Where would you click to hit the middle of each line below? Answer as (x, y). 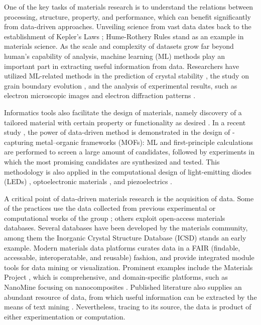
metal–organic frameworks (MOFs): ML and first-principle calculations (145, 142)
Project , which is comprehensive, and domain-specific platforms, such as (116, 277)
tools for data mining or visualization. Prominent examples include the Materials (128, 267)
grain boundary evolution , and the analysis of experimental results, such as (121, 85)
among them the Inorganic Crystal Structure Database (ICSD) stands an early (125, 238)
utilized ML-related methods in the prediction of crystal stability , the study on (126, 76)
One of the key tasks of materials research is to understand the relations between (129, 7)
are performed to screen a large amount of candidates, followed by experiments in (129, 152)
